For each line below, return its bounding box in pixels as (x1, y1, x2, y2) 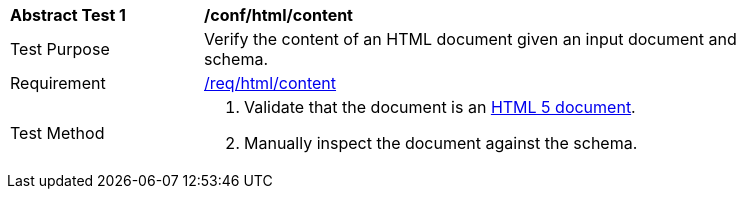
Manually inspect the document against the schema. (244, 133, 638, 153)
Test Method (10, 123, 105, 143)
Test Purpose (10, 39, 110, 59)
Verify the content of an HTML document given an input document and (204, 29, 737, 49)
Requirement (10, 73, 106, 93)
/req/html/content (204, 73, 337, 93)
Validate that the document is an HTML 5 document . (244, 97, 636, 117)
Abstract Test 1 (10, 5, 126, 25)
